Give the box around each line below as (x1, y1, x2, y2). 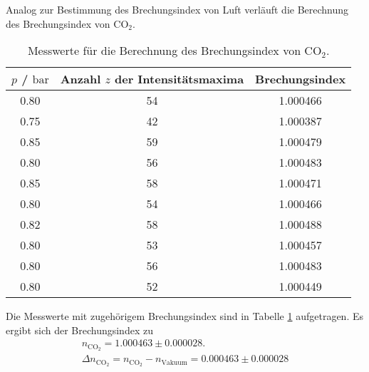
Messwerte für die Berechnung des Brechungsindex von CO (27, 42, 322, 59)
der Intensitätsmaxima (115, 71, 244, 88)
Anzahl (60, 71, 101, 88)
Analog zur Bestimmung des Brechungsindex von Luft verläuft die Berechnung (6, 2, 349, 16)
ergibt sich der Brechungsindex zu (6, 322, 153, 337)
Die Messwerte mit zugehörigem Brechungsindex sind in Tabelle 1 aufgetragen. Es (6, 309, 363, 324)
